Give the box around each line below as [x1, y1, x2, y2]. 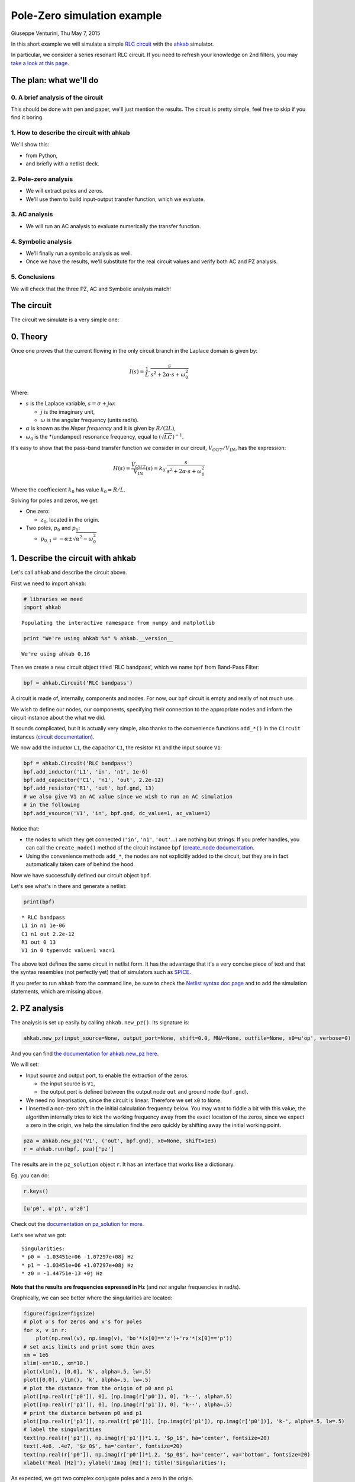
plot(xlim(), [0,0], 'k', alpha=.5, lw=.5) [23, 1368, 152, 1375]
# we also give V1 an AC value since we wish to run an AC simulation [23, 793, 233, 800]
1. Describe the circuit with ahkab [11, 553, 136, 563]
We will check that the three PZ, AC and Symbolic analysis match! [11, 285, 171, 292]
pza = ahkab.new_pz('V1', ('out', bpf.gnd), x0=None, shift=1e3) [23, 1137, 217, 1144]
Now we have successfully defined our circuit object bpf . [11, 871, 151, 879]
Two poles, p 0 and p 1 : [25, 525, 80, 533]
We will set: [11, 1061, 39, 1068]
